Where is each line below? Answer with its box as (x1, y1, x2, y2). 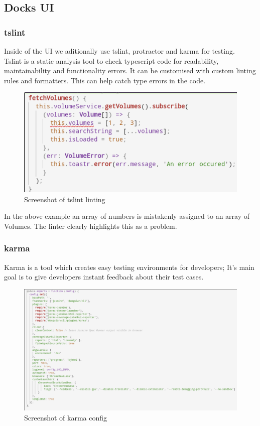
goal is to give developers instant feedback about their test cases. (4, 271, 204, 282)
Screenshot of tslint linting (24, 194, 105, 204)
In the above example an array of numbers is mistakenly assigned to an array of (4, 211, 250, 221)
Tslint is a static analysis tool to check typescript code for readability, (4, 55, 219, 66)
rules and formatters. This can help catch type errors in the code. (4, 75, 206, 85)
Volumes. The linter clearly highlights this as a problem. (4, 220, 177, 231)
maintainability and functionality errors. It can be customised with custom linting (4, 65, 256, 76)
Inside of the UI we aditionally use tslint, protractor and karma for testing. (4, 46, 235, 56)
